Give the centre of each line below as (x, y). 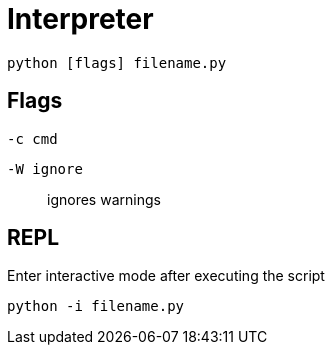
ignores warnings (104, 199)
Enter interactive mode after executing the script (166, 276)
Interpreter (80, 19)
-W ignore (45, 168)
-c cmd (32, 138)
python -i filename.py (96, 306)
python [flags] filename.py (117, 62)
